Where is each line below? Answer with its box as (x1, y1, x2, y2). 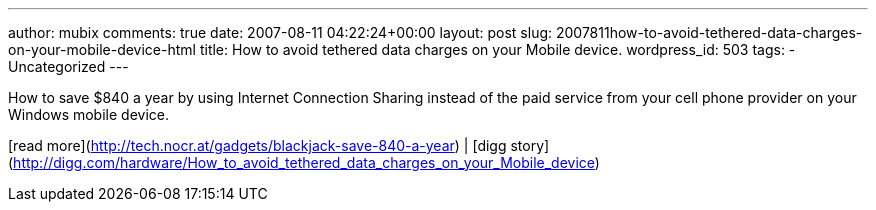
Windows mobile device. (8, 106, 169, 123)
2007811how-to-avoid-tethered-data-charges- (555, 24, 863, 41)
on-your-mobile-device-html (8, 41, 196, 58)
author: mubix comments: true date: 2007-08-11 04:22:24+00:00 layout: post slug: (8, 24, 553, 41)
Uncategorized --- (8, 58, 129, 75)
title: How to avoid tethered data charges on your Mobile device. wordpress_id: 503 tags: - (199, 41, 796, 58)
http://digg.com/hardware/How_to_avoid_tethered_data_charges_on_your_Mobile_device (13, 154, 595, 171)
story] (510, 137, 550, 154)
